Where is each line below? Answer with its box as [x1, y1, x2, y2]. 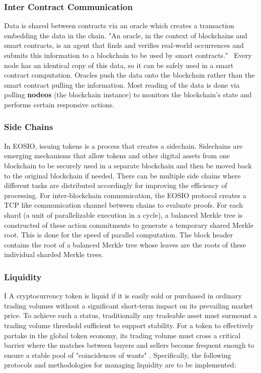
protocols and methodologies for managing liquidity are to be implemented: [4, 359, 236, 370]
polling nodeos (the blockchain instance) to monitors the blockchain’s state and [4, 89, 252, 100]
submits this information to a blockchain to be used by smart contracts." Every [4, 50, 252, 60]
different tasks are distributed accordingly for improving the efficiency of [4, 180, 227, 191]
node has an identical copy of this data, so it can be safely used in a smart [4, 59, 234, 70]
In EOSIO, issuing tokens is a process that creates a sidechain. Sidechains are [4, 140, 243, 151]
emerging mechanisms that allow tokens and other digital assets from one [4, 150, 230, 161]
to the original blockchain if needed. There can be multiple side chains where [4, 170, 241, 180]
